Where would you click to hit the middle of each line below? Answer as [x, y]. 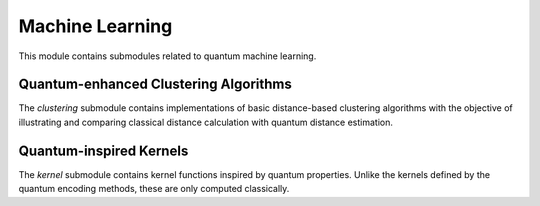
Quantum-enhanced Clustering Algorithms [155, 84]
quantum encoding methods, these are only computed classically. [154, 189]
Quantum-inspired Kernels [103, 150]
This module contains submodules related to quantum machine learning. [167, 56]
